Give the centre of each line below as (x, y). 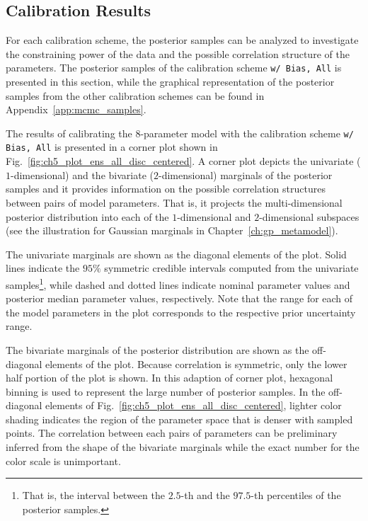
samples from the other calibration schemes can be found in (135, 95)
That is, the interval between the (93, 495)
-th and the (205, 495)
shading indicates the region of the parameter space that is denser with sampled (179, 419)
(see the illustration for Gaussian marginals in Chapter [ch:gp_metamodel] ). (172, 230)
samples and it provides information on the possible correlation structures (166, 189)
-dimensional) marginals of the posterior (245, 174)
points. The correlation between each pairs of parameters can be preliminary (172, 433)
